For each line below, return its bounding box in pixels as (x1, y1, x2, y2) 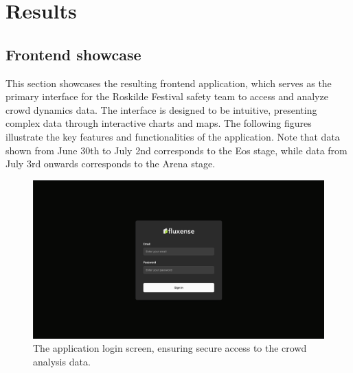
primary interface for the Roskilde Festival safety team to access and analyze (5, 89, 328, 104)
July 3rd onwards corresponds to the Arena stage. (5, 156, 216, 171)
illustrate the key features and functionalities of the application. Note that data (5, 129, 340, 143)
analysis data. (33, 354, 91, 368)
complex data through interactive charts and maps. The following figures (5, 116, 312, 130)
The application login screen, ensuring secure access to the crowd (33, 341, 307, 355)
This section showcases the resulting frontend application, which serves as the (5, 75, 332, 90)
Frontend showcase (5, 43, 141, 64)
